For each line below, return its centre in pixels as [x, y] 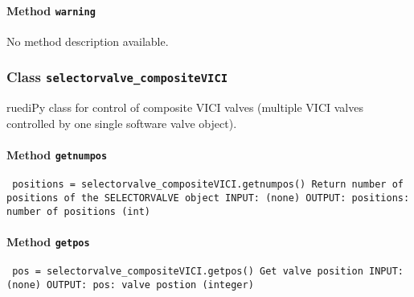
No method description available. [88, 41]
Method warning [51, 10]
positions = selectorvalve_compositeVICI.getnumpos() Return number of [208, 185]
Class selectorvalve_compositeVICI [117, 77]
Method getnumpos [57, 155]
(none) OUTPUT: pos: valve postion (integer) [130, 285]
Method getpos [48, 241]
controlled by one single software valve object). [122, 123]
